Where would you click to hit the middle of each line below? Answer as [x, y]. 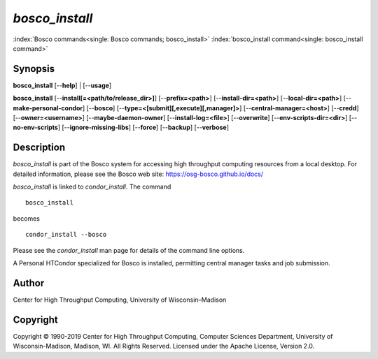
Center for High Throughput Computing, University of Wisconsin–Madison [120, 300]
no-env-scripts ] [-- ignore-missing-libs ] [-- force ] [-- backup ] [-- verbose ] [121, 127]
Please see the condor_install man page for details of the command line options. [129, 250]
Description [39, 148]
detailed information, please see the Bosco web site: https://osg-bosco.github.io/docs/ [138, 174]
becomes [26, 218]
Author [29, 283]
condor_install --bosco [66, 235]
